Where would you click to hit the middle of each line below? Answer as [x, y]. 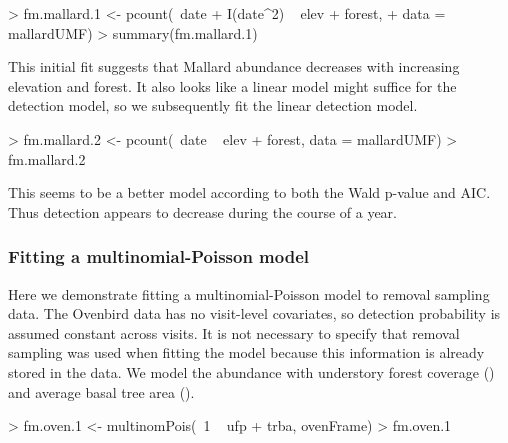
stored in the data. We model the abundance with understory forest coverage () [251, 371]
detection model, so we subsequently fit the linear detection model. [213, 105]
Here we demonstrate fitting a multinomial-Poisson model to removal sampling [249, 293]
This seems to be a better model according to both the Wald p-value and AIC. [249, 192]
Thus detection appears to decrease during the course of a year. [202, 211]
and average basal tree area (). [101, 391]
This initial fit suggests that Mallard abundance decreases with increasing [234, 66]
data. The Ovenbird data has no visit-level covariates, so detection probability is [254, 313]
